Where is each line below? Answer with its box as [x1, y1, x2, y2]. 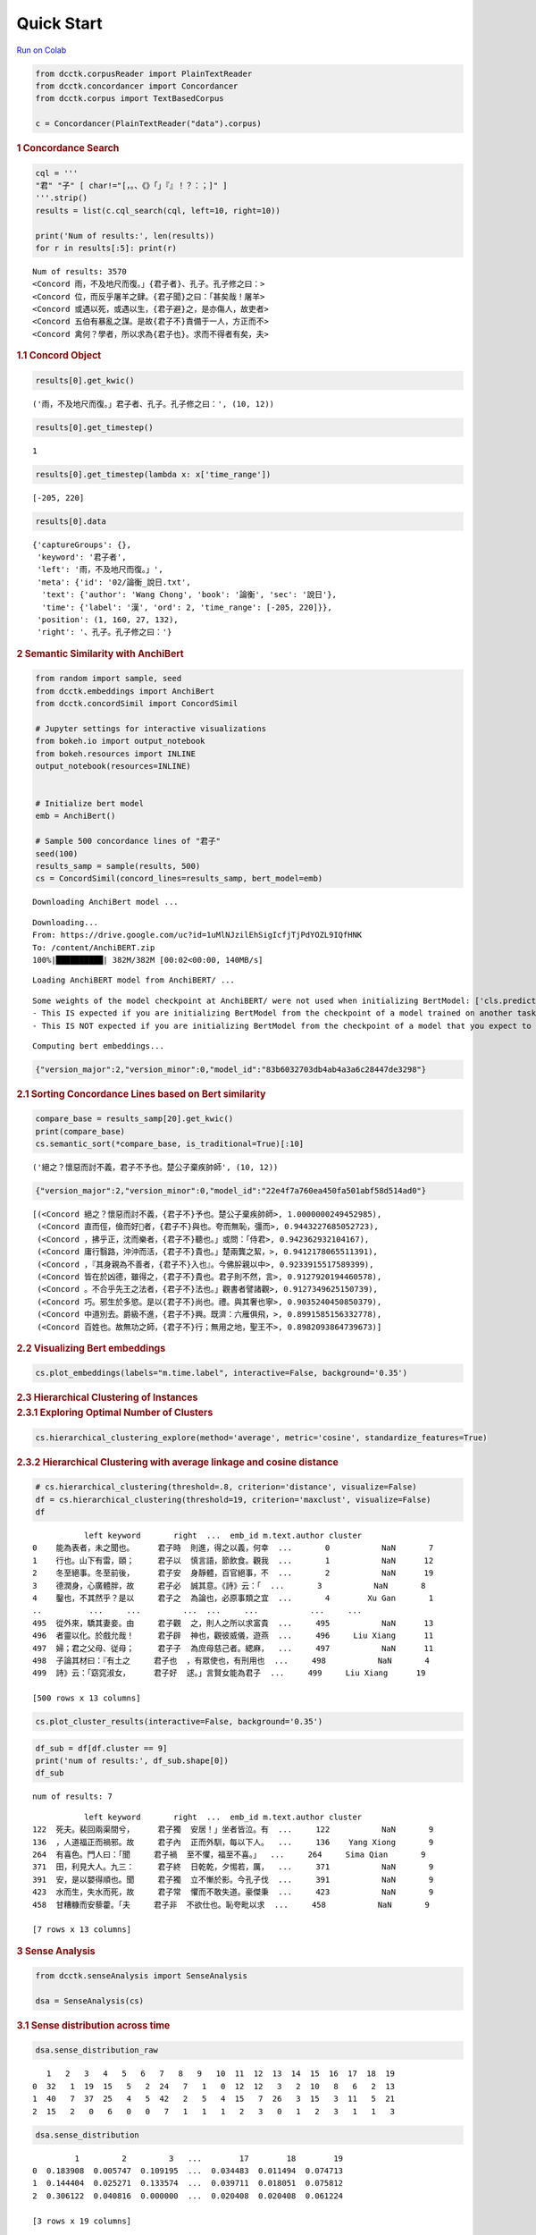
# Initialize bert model [35, 798, 145, 809]
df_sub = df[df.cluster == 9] [35, 1743, 168, 1753]
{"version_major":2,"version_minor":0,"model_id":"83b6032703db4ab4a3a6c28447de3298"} [35, 1064, 427, 1075]
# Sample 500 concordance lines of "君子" [35, 836, 222, 847]
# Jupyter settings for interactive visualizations [35, 723, 267, 733]
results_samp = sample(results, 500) [35, 861, 201, 872]
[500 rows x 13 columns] [32, 1693, 141, 1703]
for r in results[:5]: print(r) [35, 242, 178, 253]
